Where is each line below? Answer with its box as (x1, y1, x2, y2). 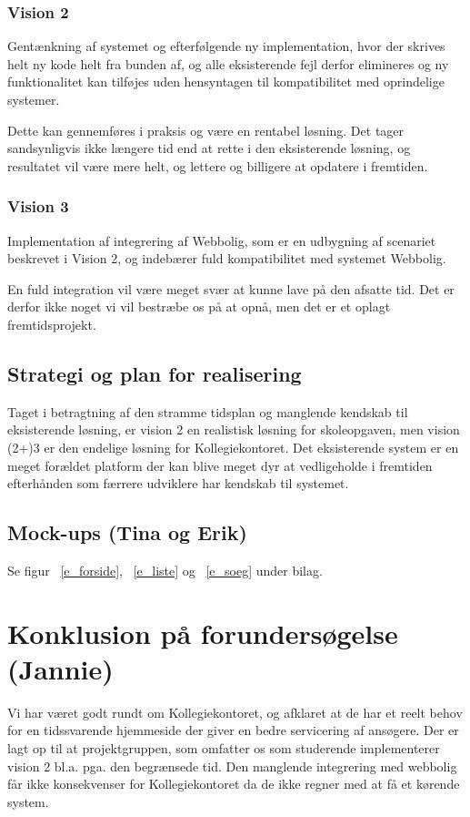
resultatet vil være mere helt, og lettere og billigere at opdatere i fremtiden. (7, 156, 428, 175)
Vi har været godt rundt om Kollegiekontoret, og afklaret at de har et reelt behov (7, 702, 463, 721)
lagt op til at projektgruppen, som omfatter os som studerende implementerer (7, 739, 440, 758)
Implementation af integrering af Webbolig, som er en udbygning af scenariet (7, 230, 436, 250)
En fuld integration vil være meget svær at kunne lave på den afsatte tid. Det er (7, 279, 455, 298)
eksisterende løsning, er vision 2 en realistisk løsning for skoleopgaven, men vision (7, 420, 460, 439)
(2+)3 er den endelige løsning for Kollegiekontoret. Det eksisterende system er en (7, 437, 459, 456)
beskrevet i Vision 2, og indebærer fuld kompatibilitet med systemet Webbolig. (7, 249, 446, 268)
